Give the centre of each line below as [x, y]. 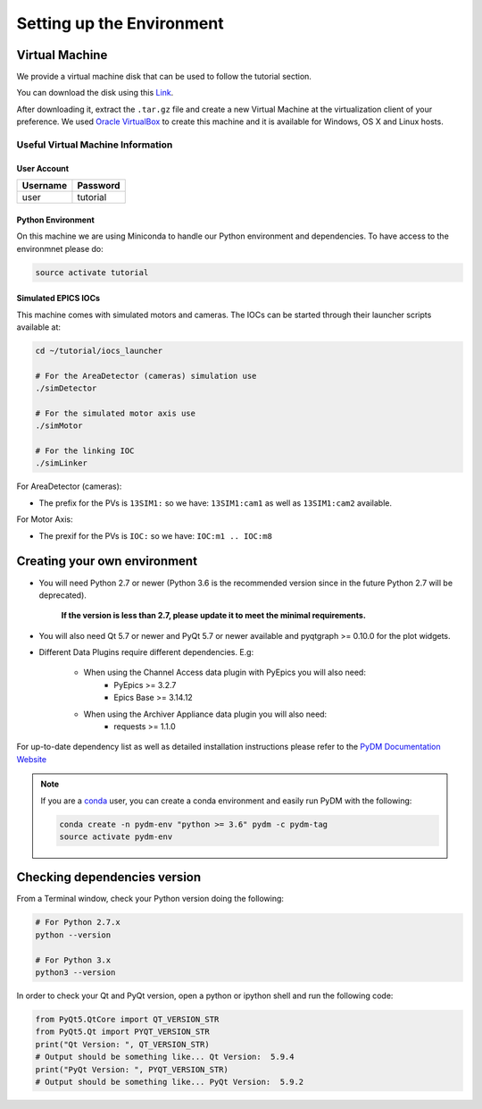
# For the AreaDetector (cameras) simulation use [146, 376]
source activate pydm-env [116, 836]
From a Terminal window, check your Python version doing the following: [150, 899]
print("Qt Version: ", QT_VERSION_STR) [122, 1044]
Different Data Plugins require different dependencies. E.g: [146, 652]
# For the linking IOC [85, 451]
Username [44, 186]
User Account [43, 168]
